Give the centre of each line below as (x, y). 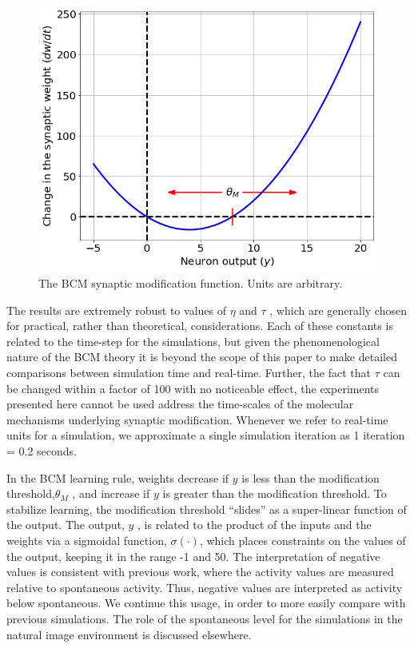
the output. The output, (66, 525)
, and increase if (111, 493)
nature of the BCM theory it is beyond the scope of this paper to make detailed (202, 357)
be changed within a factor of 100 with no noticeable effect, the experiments (193, 388)
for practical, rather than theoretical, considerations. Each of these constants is (200, 326)
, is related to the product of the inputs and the (255, 525)
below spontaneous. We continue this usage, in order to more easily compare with (206, 603)
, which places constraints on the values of (303, 540)
